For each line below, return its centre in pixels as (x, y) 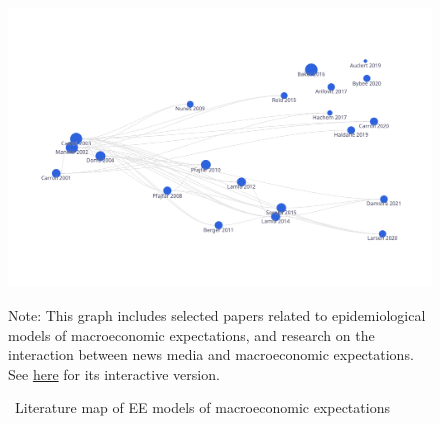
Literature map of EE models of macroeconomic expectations (202, 407)
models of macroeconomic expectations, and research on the (191, 334)
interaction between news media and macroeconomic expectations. (211, 354)
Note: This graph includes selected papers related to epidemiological (217, 315)
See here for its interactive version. (114, 373)
